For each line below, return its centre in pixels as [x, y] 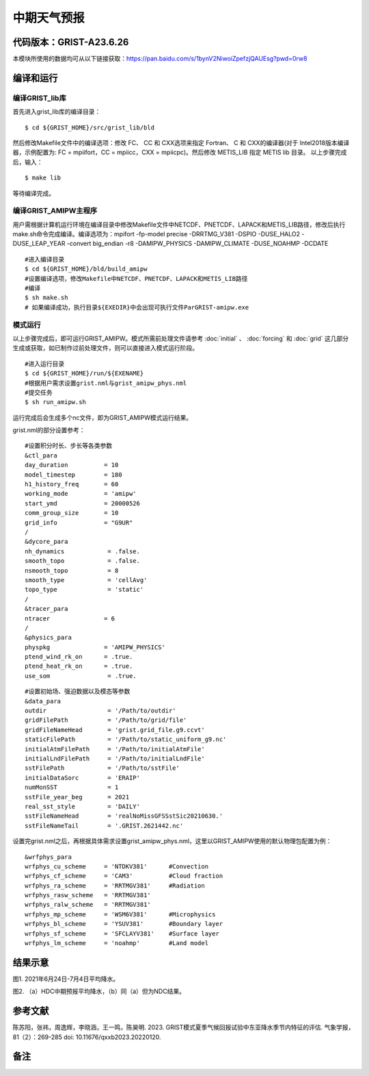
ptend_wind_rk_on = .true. [79, 657]
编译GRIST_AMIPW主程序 [55, 211]
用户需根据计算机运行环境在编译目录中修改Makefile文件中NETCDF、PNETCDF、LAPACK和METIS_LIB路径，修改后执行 [179, 224]
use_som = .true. [81, 676]
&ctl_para [41, 455]
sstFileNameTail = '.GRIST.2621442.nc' [104, 826]
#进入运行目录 [45, 364]
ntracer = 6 [70, 618]
